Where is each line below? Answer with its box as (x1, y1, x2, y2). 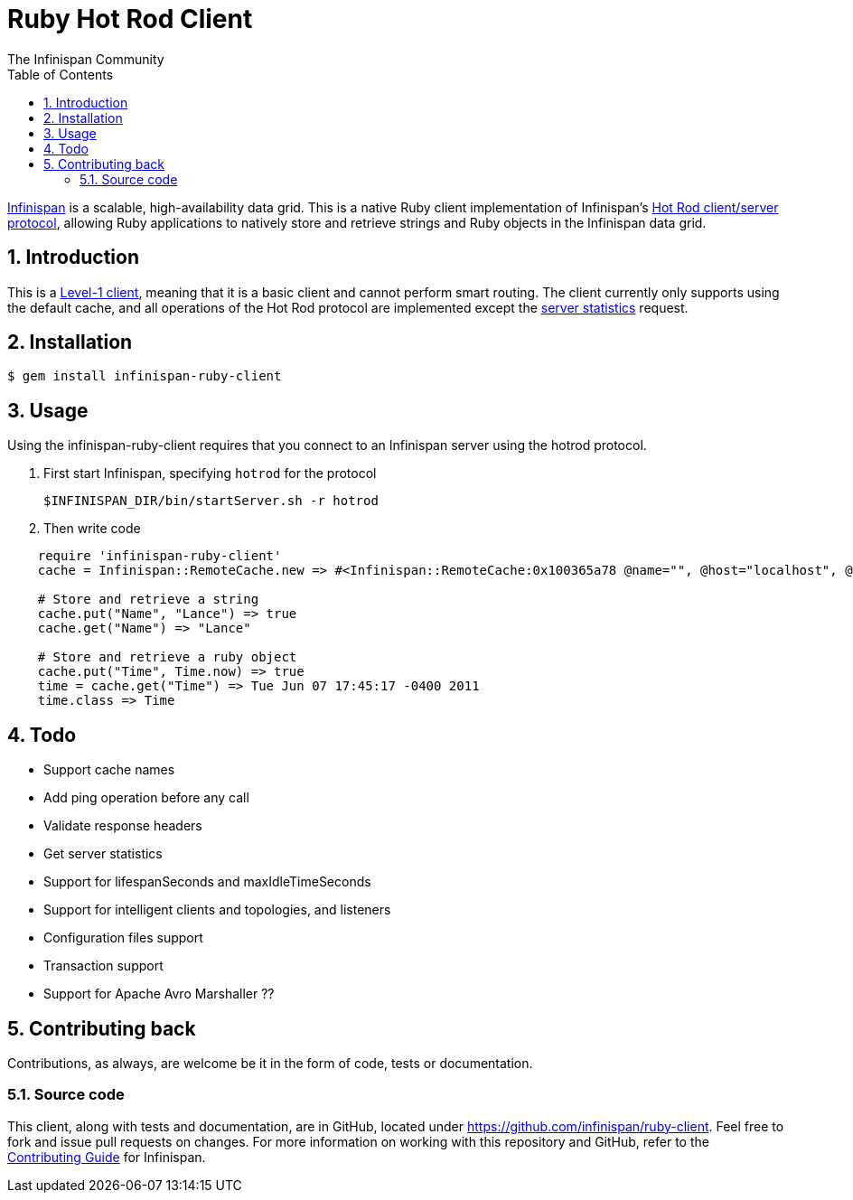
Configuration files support (43, 930, 203, 946)
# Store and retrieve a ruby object (37, 650, 297, 665)
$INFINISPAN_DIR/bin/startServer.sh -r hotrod (43, 493, 379, 509)
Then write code (43, 520, 141, 537)
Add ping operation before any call (43, 790, 249, 806)
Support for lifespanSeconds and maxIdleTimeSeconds (43, 874, 371, 890)
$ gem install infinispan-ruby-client (7, 369, 282, 384)
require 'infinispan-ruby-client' (37, 548, 282, 564)
